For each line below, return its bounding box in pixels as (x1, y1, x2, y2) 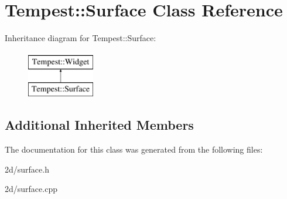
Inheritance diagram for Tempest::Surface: (5, 32, 156, 44)
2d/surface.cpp (5, 183, 57, 195)
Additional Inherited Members (5, 116, 194, 134)
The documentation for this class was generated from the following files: (5, 143, 263, 156)
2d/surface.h (5, 163, 49, 175)
